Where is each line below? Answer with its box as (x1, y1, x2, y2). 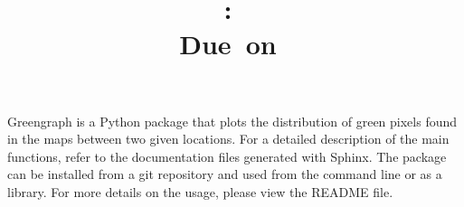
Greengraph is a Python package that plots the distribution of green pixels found (7, 111, 458, 130)
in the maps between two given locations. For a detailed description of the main (7, 129, 450, 148)
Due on (179, 25, 277, 62)
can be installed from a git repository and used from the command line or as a (7, 165, 442, 183)
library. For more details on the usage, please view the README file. (7, 182, 393, 201)
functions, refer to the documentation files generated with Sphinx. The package (7, 146, 447, 165)
